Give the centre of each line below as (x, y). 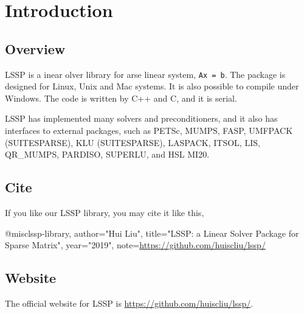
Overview (35, 48)
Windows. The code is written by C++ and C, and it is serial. (121, 98)
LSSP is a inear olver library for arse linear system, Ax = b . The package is (145, 74)
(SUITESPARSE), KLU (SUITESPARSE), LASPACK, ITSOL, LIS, (133, 142)
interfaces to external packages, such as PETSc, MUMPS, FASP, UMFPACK (149, 131)
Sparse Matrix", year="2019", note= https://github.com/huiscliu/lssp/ (135, 245)
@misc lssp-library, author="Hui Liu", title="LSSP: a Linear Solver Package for (152, 233)
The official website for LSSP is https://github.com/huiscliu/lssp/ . (129, 303)
